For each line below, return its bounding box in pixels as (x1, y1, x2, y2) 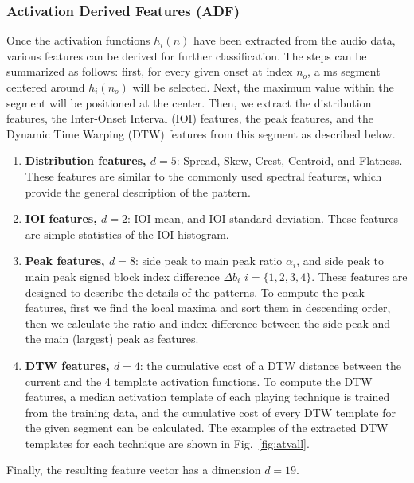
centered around (6, 79, 85, 95)
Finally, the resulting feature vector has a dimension (6, 462, 261, 478)
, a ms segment (307, 63, 381, 80)
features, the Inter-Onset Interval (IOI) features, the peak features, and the (6, 110, 373, 127)
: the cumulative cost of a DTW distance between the (139, 356, 401, 373)
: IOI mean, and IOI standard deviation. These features (127, 210, 399, 227)
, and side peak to (296, 252, 384, 269)
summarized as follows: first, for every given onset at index (6, 63, 293, 80)
